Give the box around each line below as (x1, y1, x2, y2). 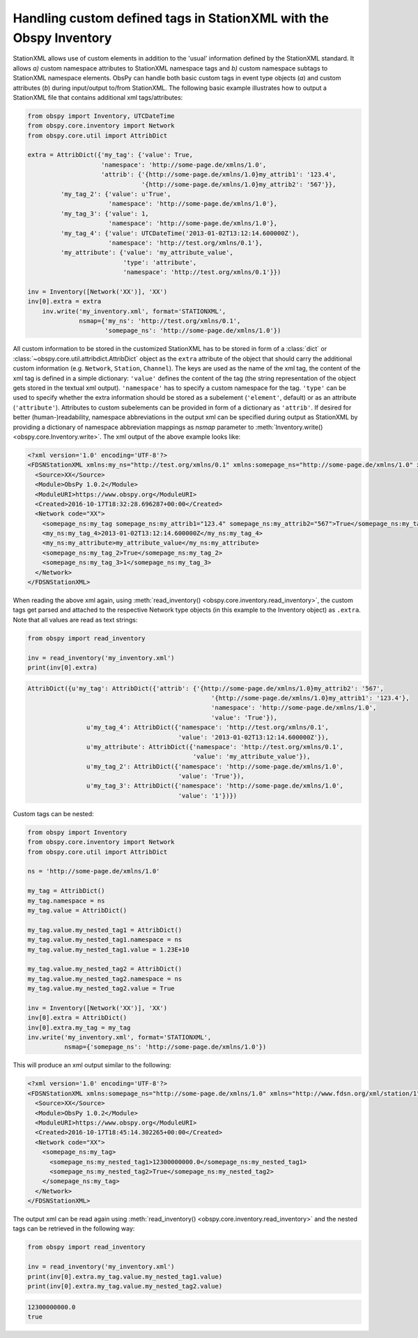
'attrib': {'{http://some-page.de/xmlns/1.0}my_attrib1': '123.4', (101, 171, 336, 179)
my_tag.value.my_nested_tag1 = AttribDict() (27, 926, 183, 934)
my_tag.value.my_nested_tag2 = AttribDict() (27, 965, 183, 973)
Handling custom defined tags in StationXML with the (13, 10, 329, 26)
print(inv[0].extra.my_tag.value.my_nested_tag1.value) (27, 1272, 223, 1280)
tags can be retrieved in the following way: (13, 1224, 135, 1233)
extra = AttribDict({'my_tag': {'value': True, (27, 151, 193, 159)
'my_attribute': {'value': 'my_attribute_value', (60, 248, 233, 257)
